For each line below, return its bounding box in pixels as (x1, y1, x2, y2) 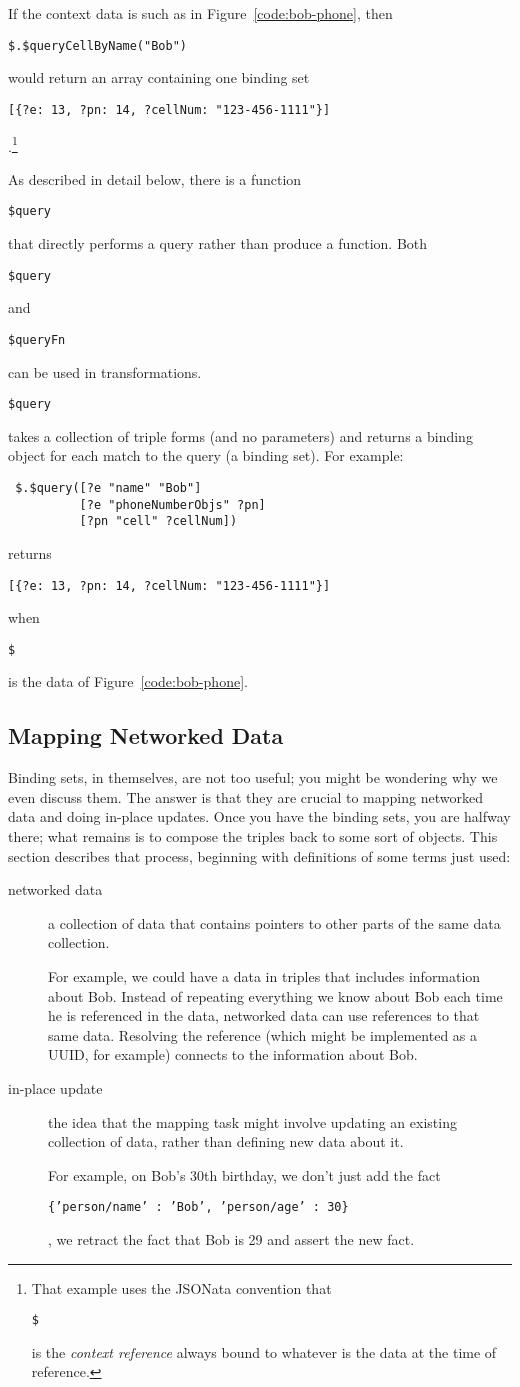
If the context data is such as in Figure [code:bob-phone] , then (8, 3, 393, 23)
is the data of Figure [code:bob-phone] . (8, 671, 248, 692)
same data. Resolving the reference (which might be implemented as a (48, 1024, 478, 1045)
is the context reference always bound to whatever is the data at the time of (31, 1341, 497, 1362)
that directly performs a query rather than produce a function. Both (8, 233, 428, 253)
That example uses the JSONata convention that (31, 1277, 332, 1298)
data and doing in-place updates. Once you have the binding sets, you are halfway (8, 806, 511, 827)
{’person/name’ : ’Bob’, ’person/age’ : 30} (48, 1200, 349, 1215)
